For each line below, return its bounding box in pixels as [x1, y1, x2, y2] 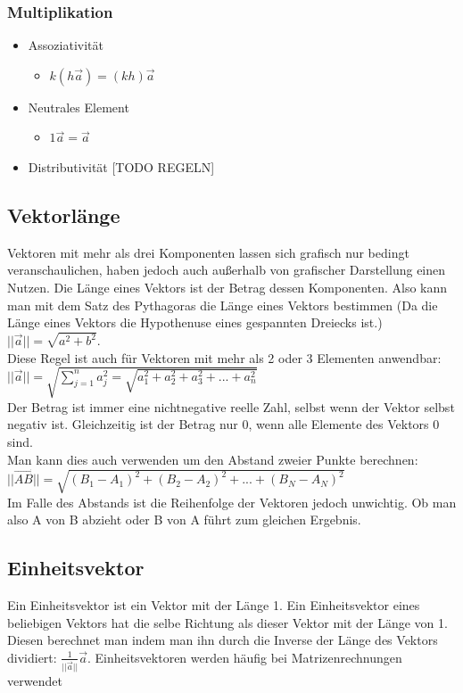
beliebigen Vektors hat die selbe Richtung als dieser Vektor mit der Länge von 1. [7, 613, 448, 631]
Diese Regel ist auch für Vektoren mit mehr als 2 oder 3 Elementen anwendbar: [7, 348, 442, 367]
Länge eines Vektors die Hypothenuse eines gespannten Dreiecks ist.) [7, 313, 383, 332]
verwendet [7, 671, 62, 689]
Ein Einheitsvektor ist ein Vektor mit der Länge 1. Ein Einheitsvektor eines [7, 596, 420, 615]
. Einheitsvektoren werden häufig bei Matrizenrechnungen [87, 648, 402, 666]
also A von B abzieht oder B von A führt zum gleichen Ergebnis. [7, 510, 361, 529]
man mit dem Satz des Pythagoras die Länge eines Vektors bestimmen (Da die [7, 295, 438, 314]
